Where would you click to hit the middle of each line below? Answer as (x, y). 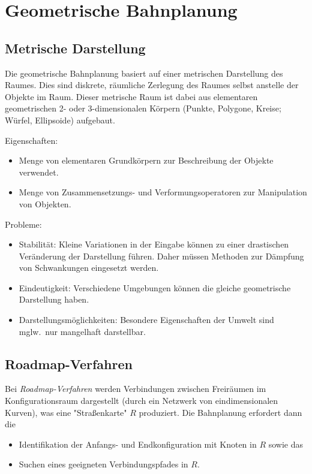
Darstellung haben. (54, 299)
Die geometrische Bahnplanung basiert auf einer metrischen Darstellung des (144, 73)
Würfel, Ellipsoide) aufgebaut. (60, 120)
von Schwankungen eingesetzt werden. (89, 268)
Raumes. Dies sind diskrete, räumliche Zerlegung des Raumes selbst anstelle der (152, 85)
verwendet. (39, 172)
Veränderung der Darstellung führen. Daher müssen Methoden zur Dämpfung (161, 256)
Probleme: (23, 224)
